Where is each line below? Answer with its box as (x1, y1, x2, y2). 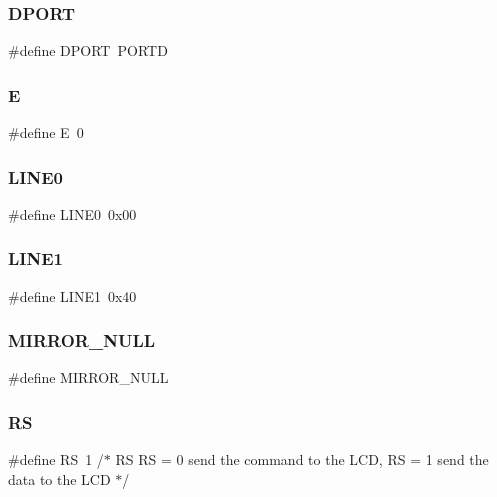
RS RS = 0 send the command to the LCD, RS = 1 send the (115, 449, 489, 470)
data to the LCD (8, 468, 111, 489)
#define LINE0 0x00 (8, 203, 137, 224)
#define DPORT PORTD (8, 40, 168, 61)
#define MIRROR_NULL (8, 367, 169, 388)
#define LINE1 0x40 (8, 285, 137, 306)
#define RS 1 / (8, 449, 104, 470)
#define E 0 (8, 122, 84, 143)
